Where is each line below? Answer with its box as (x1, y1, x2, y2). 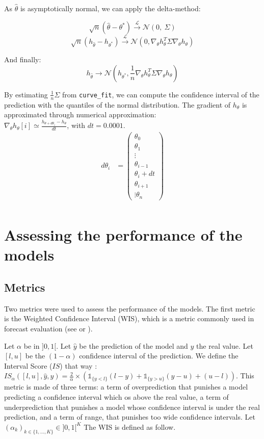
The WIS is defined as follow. (84, 421, 176, 432)
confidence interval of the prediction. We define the (79, 350, 239, 361)
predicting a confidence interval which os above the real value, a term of (4, 391, 229, 402)
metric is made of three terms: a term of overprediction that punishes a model (4, 381, 248, 392)
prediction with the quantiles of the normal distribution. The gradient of (4, 99, 231, 110)
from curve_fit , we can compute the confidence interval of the (62, 89, 259, 99)
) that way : (60, 360, 97, 371)
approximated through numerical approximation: (4, 109, 156, 120)
